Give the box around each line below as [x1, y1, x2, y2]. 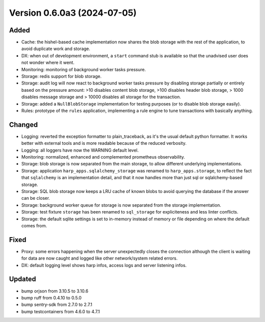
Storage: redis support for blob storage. [21, 74, 102, 80]
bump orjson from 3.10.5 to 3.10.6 [21, 288, 88, 294]
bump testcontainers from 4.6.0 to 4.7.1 [21, 308, 100, 314]
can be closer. [21, 195, 50, 201]
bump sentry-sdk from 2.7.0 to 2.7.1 [21, 302, 93, 308]
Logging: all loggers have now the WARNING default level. [21, 147, 139, 153]
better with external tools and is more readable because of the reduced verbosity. [21, 140, 186, 146]
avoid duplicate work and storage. [21, 46, 90, 52]
